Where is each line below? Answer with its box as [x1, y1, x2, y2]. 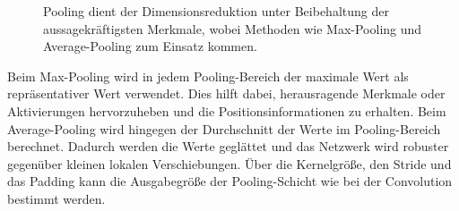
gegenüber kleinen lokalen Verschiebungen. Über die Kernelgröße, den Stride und [7, 154, 452, 173]
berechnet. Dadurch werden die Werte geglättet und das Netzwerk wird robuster [7, 137, 449, 156]
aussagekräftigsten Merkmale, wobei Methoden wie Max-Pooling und [43, 19, 422, 38]
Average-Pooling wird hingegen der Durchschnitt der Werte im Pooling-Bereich [7, 119, 441, 138]
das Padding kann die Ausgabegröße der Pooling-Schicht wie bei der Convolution [7, 172, 453, 190]
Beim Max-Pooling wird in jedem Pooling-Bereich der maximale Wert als [7, 66, 409, 85]
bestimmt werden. [7, 189, 106, 207]
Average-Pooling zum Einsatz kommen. [43, 37, 257, 55]
